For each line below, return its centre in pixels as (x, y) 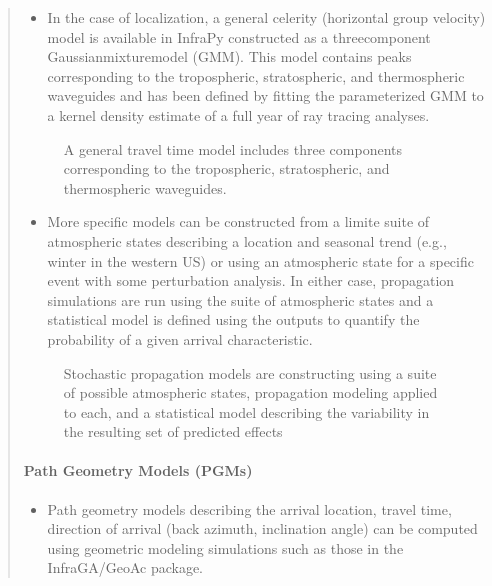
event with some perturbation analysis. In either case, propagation (251, 280)
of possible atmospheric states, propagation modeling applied (250, 392)
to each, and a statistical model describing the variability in (246, 411)
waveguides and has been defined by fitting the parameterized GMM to (265, 95)
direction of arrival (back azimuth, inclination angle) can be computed (262, 528)
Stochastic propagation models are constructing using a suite (250, 372)
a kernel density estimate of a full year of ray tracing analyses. (238, 114)
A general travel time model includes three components (232, 148)
